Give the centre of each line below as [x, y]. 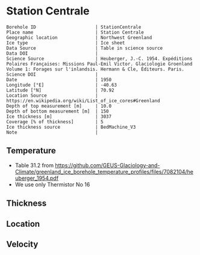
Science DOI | [52, 74]
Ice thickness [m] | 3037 [59, 116]
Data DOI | [52, 53]
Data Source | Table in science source [85, 48]
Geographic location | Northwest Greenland [79, 37]
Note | [52, 132]
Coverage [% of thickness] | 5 [55, 121]
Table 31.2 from [34, 165]
